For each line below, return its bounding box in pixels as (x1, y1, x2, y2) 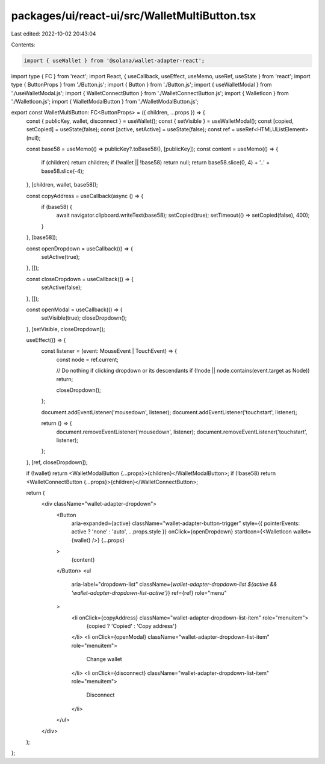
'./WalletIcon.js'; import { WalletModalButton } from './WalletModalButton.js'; (11, 98, 199, 105)
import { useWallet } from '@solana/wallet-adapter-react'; (23, 57, 205, 64)
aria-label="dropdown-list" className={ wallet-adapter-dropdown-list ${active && (71, 581, 277, 588)
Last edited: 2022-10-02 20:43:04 (11, 30, 96, 37)
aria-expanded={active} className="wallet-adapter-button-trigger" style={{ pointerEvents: (71, 520, 300, 527)
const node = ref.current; (56, 356, 119, 363)
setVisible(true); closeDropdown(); (41, 314, 127, 321)
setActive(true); (41, 253, 81, 260)
